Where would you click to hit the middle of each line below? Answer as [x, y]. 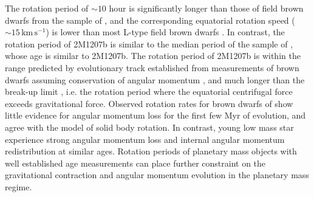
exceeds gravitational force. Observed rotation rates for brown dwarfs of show [149, 103]
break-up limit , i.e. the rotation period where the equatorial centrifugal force [149, 92]
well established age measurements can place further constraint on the [135, 163]
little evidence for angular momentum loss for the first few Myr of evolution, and [155, 115]
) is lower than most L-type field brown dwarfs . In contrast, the [165, 32]
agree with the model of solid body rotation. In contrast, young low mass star [149, 127]
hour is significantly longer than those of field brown [206, 8]
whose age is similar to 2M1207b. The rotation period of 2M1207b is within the [153, 56]
